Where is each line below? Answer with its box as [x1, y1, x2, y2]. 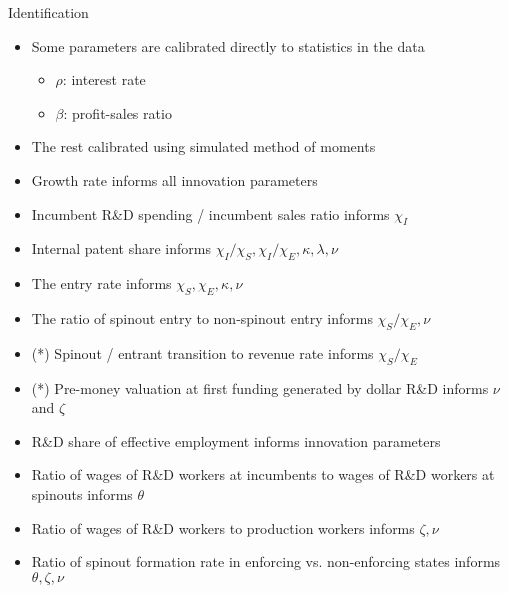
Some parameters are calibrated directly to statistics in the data [31, 35, 425, 56]
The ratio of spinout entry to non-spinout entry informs [31, 307, 373, 328]
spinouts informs [31, 483, 133, 504]
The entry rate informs [31, 273, 172, 294]
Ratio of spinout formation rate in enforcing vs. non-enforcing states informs [31, 551, 501, 572]
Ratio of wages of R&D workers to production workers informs [31, 517, 415, 538]
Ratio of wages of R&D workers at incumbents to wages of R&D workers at [31, 464, 495, 485]
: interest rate [62, 69, 146, 90]
